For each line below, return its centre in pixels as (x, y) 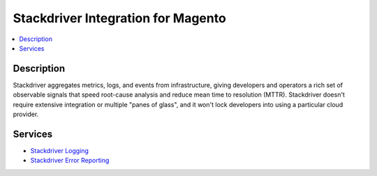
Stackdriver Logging (59, 150)
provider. (26, 114)
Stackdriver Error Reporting (70, 161)
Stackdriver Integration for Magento (119, 18)
